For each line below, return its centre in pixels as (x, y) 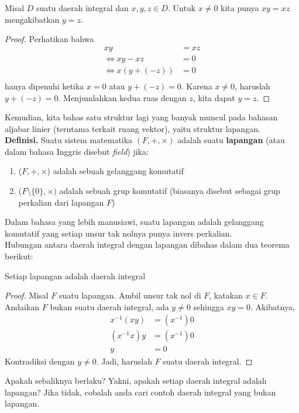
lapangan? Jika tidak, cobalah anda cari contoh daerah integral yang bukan (140, 392)
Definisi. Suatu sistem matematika (69, 140)
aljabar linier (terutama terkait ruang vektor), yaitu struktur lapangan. (133, 128)
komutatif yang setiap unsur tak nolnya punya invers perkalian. (118, 233)
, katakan (226, 295)
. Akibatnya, (272, 306)
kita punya (240, 8)
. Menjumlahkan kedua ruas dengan (122, 97)
